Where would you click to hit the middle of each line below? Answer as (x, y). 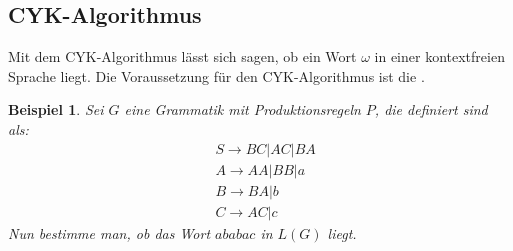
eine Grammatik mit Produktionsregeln (242, 109)
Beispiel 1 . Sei (56, 109)
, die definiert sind (431, 109)
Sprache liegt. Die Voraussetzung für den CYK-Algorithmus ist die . (216, 75)
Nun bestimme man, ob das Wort (109, 232)
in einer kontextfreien (439, 56)
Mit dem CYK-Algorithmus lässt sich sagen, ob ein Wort (182, 56)
